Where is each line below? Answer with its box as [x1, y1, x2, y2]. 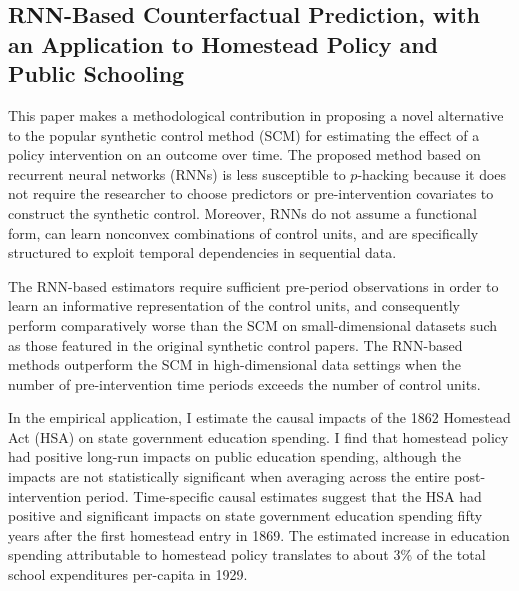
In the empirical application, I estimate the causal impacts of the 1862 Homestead [8, 407, 511, 428]
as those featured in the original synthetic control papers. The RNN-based [8, 334, 463, 355]
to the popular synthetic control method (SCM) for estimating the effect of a [8, 124, 480, 145]
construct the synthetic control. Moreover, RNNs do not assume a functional [8, 202, 477, 223]
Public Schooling [8, 58, 185, 89]
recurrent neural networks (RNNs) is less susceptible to [8, 163, 346, 184]
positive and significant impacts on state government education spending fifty [8, 505, 483, 526]
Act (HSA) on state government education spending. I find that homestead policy [8, 426, 509, 447]
